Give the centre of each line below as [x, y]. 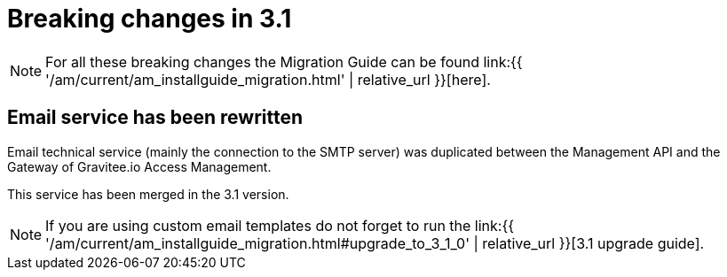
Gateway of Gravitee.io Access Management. [139, 166]
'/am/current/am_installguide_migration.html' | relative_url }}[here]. [268, 79]
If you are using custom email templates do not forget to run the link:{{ [280, 225]
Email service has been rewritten [155, 118]
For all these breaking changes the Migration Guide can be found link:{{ [284, 62]
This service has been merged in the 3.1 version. [148, 194]
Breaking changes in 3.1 [150, 19]
